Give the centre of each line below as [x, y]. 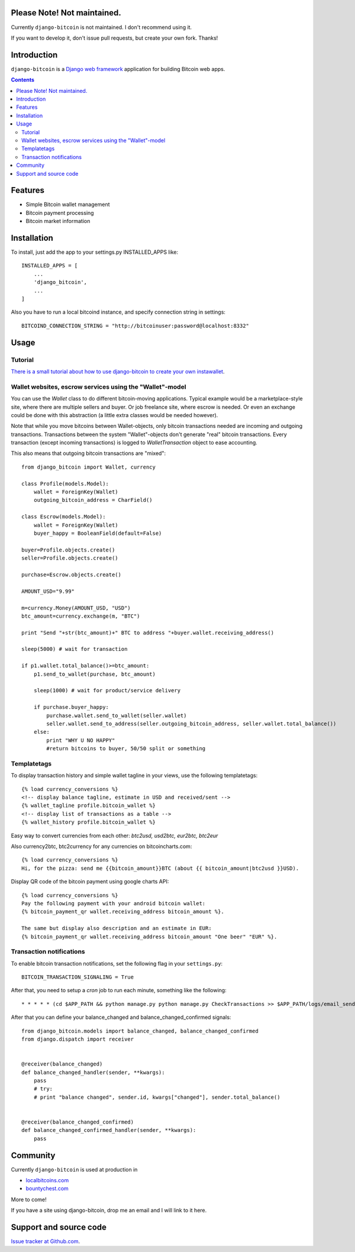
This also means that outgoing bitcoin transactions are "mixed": [88, 453]
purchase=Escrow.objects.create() [71, 575]
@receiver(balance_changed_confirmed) [78, 1122]
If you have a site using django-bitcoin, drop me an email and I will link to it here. [109, 1211]
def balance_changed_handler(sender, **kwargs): [93, 1072]
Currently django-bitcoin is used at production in [74, 1169]
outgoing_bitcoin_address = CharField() [93, 500]
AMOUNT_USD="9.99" [48, 591]
